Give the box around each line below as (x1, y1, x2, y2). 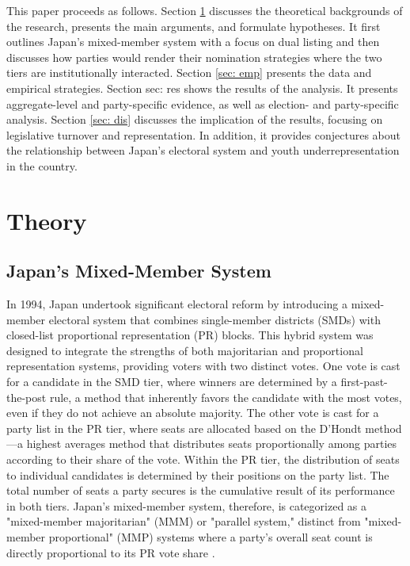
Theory (6, 204, 87, 236)
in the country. (6, 157, 78, 174)
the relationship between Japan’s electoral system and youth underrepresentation (6, 142, 400, 159)
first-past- (340, 373, 388, 390)
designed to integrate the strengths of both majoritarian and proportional (6, 342, 363, 358)
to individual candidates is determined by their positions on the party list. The (6, 466, 389, 483)
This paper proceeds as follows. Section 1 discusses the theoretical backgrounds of (6, 2, 403, 18)
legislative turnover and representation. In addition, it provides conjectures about (6, 126, 401, 143)
